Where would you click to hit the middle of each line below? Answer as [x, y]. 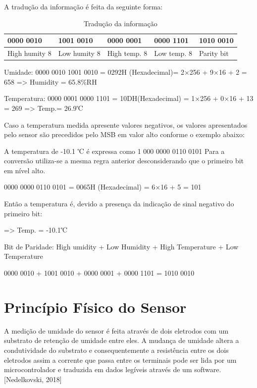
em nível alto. [25, 170]
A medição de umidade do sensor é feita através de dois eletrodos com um [116, 330]
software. [208, 369]
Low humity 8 [79, 53]
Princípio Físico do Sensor [95, 307]
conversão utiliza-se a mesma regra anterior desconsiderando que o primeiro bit [124, 161]
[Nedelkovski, [24, 379]
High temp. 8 [127, 53]
